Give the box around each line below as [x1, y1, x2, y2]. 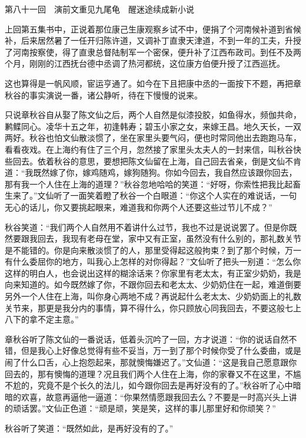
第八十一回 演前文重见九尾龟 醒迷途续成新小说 [5, 3, 194, 15]
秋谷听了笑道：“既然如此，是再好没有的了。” [5, 422, 174, 434]
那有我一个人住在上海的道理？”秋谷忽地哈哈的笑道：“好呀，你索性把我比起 [5, 177, 293, 190]
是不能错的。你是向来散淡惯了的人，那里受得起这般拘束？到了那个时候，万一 [5, 243, 301, 256]
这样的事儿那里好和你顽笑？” [165, 402, 276, 414]
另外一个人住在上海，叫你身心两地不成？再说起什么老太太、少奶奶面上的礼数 [5, 290, 301, 302]
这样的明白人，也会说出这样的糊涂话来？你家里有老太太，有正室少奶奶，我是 [5, 266, 301, 279]
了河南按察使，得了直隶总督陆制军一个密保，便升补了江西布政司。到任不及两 [5, 45, 301, 58]
